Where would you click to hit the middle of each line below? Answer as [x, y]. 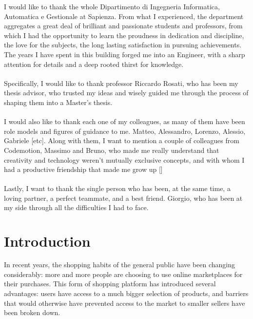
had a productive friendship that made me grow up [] [83, 169]
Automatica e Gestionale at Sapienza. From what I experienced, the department [124, 16]
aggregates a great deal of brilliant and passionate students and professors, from [123, 26]
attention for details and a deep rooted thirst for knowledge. [94, 64]
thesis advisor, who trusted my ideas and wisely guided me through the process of [126, 93]
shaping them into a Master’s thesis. [58, 102]
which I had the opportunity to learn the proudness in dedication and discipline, [124, 35]
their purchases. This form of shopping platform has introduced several [110, 284]
